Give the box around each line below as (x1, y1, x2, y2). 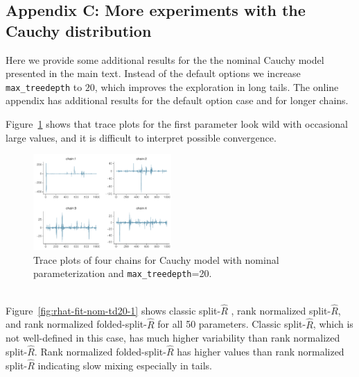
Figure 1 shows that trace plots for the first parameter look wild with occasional (6, 117, 348, 131)
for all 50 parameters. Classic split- (157, 317, 306, 331)
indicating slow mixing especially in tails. (37, 358, 212, 372)
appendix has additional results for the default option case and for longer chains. (6, 93, 349, 108)
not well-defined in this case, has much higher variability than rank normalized (6, 330, 340, 345)
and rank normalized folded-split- (6, 317, 147, 331)
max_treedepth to (6, 79, 82, 94)
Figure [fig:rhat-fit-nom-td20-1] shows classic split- (6, 303, 221, 317)
